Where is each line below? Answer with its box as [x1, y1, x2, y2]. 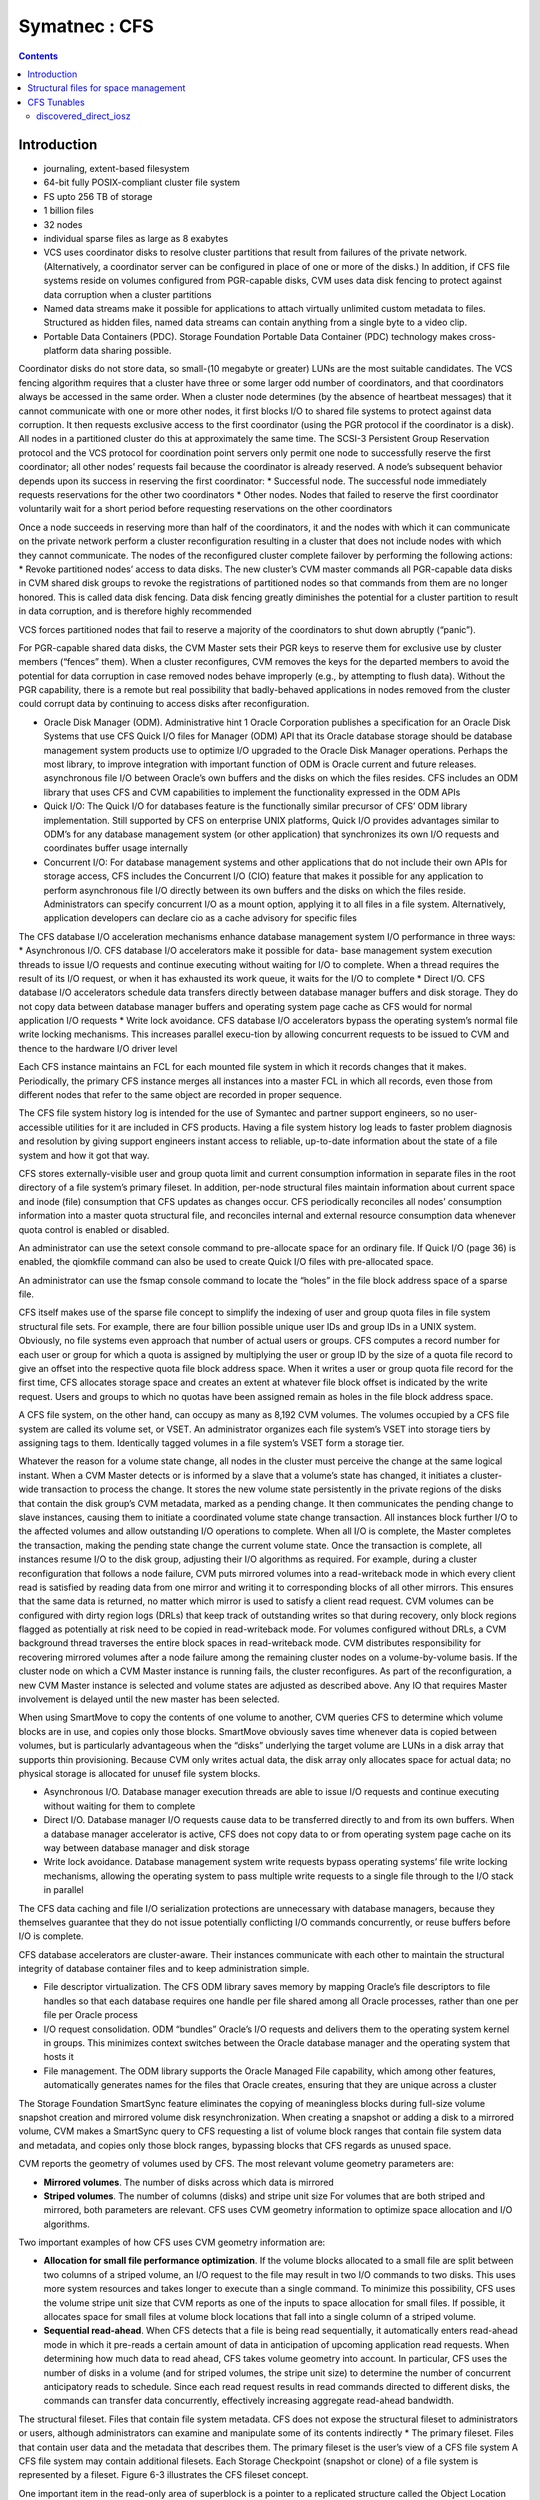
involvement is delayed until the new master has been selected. [18, 1693, 280, 1705]
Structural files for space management [27, 82, 186, 94]
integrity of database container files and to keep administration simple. [18, 1963, 310, 1975]
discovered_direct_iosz [36, 110, 131, 122]
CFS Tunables [27, 96, 85, 108]
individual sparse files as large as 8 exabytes [43, 232, 229, 244]
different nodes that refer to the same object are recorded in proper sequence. [18, 1089, 342, 1101]
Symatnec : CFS [18, 15, 154, 37]
